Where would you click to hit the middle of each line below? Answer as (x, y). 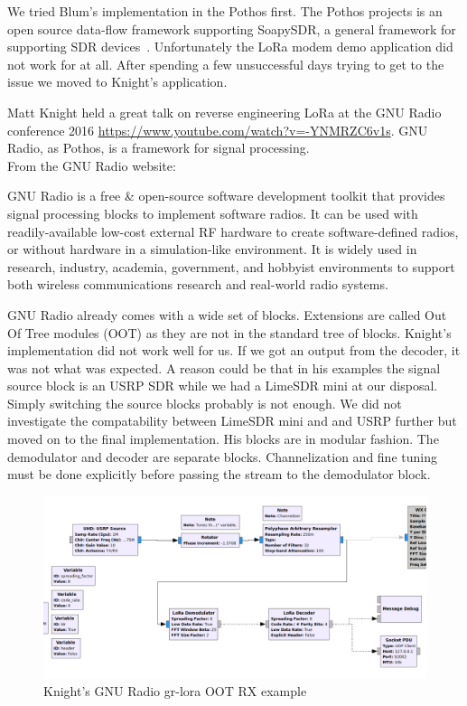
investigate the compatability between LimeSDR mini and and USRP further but (232, 421)
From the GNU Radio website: (92, 165)
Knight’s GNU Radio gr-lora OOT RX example (175, 690)
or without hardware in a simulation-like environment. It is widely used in (212, 249)
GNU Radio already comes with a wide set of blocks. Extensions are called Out (227, 314)
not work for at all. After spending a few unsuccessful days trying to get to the (226, 64)
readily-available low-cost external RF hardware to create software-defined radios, (233, 231)
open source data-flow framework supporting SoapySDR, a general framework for (232, 28)
